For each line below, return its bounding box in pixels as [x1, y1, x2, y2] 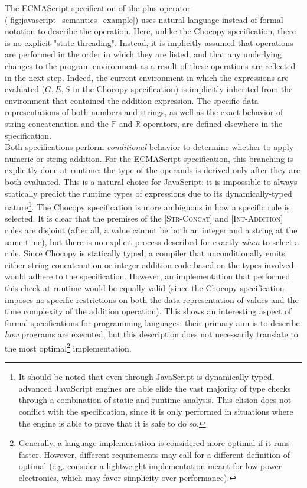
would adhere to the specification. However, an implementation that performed [5, 270, 290, 282]
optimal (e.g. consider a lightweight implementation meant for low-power [18, 460, 282, 472]
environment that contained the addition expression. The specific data [5, 94, 259, 106]
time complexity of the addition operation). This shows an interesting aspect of [5, 305, 292, 317]
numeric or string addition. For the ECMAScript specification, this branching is [5, 152, 293, 164]
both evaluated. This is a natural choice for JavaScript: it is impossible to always [5, 175, 298, 187]
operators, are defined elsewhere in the [143, 117, 283, 129]
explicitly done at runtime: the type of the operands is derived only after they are [5, 164, 301, 176]
